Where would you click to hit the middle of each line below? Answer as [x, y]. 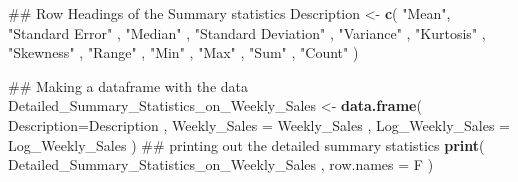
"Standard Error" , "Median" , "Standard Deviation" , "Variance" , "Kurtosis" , [247, 32]
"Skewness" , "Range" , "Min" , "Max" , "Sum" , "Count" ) [183, 52]
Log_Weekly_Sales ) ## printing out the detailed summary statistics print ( [246, 144]
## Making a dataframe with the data [128, 85]
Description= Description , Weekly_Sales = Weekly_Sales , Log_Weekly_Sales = [259, 124]
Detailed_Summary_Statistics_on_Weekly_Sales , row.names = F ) [221, 164]
